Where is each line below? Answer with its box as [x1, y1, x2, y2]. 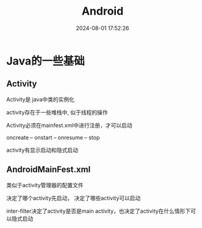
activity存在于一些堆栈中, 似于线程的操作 [6, 109, 108, 116]
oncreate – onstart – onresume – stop [6, 134, 100, 141]
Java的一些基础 [6, 54, 85, 68]
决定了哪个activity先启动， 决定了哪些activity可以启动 [6, 194, 141, 202]
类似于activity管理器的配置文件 [6, 181, 84, 188]
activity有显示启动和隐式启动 [6, 146, 78, 154]
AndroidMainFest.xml [6, 165, 91, 175]
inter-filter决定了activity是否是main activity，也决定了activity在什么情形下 [6, 207, 191, 215]
